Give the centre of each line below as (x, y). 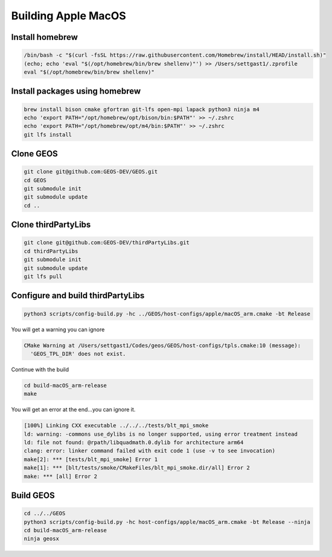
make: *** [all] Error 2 (61, 476)
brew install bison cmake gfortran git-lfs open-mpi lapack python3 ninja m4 (142, 109)
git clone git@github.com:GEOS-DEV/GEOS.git (91, 172)
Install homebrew (45, 37)
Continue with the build (40, 369)
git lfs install (48, 135)
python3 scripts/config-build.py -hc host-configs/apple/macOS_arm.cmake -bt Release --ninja (167, 522)
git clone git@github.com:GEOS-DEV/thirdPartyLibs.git (107, 243)
